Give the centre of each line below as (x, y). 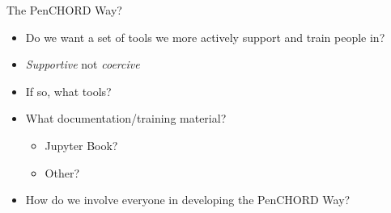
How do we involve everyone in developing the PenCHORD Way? (188, 200)
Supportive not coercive (83, 64)
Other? (62, 172)
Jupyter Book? (81, 145)
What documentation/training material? (126, 118)
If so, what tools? (68, 91)
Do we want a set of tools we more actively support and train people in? (205, 37)
